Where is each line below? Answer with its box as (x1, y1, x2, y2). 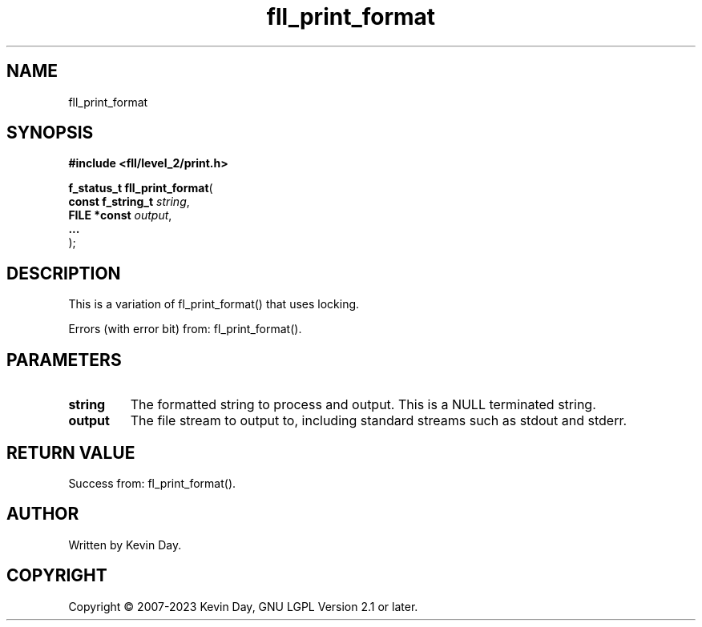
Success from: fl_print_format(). (68, 476, 236, 490)
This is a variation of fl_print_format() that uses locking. (68, 297, 360, 311)
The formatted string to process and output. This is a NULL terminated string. (130, 396, 596, 413)
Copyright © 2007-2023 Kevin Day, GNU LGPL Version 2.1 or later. (68, 599, 418, 613)
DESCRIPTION (6, 263, 121, 283)
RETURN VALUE (6, 442, 135, 463)
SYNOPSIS (6, 123, 94, 143)
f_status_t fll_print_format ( (68, 181, 213, 195)
